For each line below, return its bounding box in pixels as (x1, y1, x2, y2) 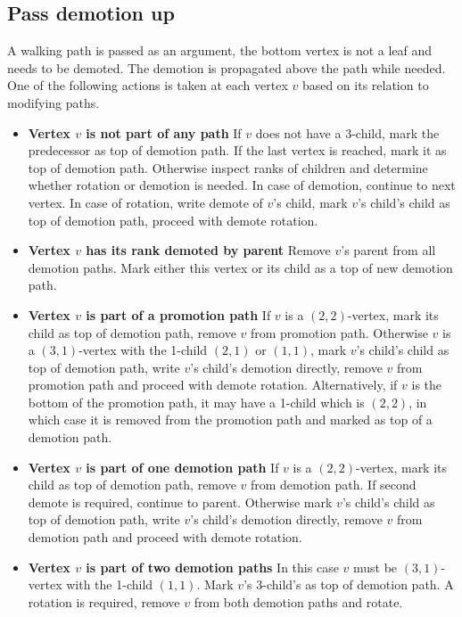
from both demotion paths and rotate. (194, 592, 403, 611)
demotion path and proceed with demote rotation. (28, 528, 302, 547)
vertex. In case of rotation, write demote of (28, 193, 263, 211)
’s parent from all (341, 241, 436, 259)
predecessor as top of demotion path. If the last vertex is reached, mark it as (28, 141, 447, 160)
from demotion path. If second (250, 475, 417, 494)
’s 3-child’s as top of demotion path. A (243, 575, 454, 594)
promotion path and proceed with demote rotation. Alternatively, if (28, 375, 398, 394)
